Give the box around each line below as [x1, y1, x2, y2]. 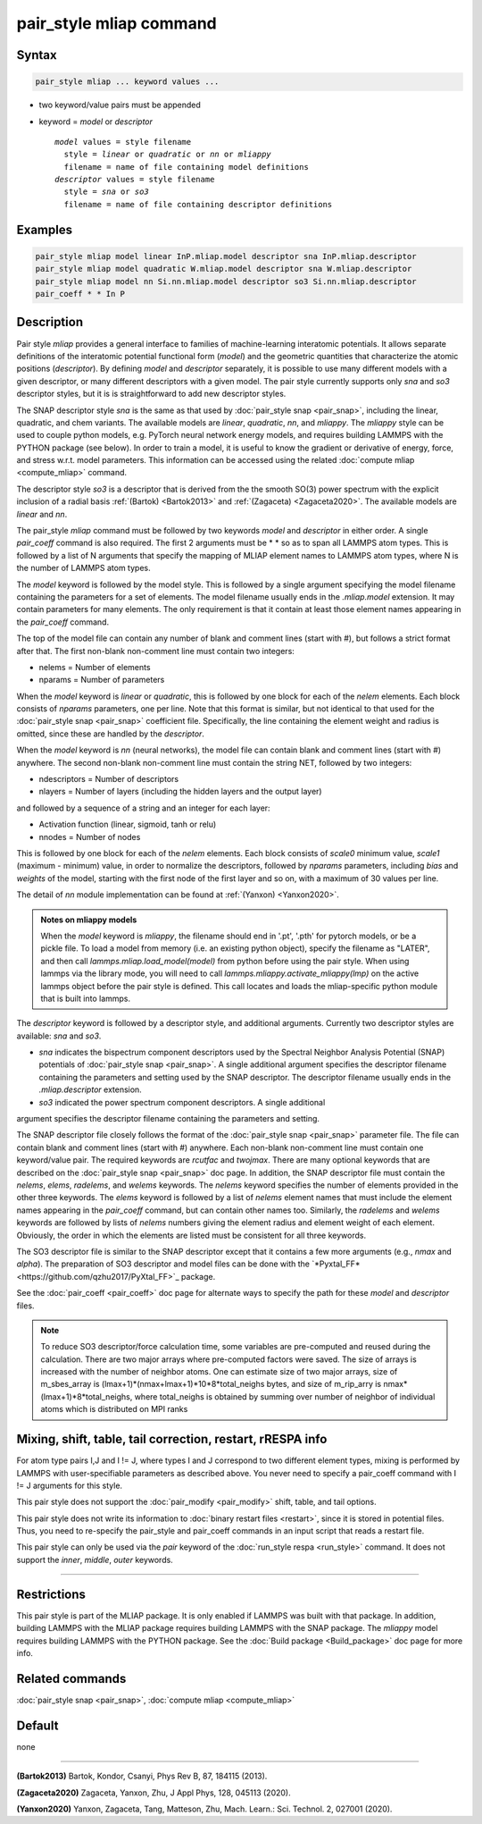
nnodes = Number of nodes [38, 831, 141, 842]
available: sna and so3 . [16, 1030, 102, 1041]
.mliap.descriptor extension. [38, 1084, 142, 1095]
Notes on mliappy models [40, 914, 137, 925]
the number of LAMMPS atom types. [16, 563, 151, 574]
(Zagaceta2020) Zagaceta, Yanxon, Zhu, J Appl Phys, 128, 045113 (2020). [16, 1787, 292, 1798]
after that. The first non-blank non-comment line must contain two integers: [16, 645, 295, 656]
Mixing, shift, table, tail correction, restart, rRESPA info [16, 1432, 328, 1447]
